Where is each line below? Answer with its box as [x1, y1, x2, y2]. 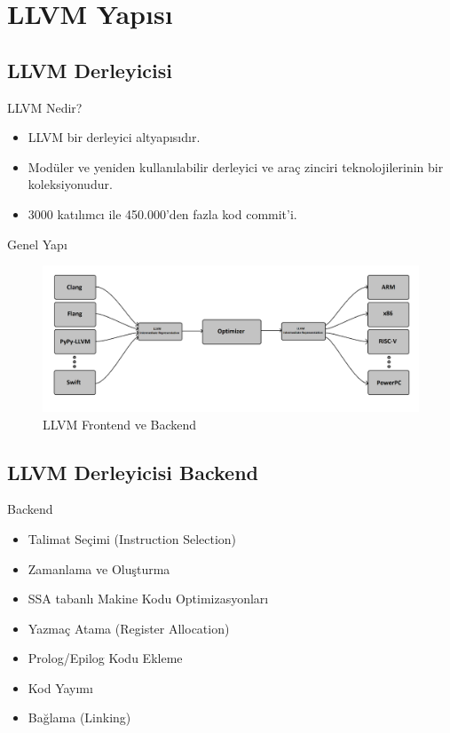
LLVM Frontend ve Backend [43, 414, 197, 433]
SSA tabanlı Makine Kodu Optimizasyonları [28, 589, 269, 608]
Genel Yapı [7, 234, 67, 253]
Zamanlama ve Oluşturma [28, 559, 170, 578]
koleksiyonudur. [28, 175, 113, 193]
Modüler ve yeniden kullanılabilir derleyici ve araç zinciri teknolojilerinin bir [28, 157, 444, 176]
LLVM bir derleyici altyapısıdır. [28, 128, 201, 146]
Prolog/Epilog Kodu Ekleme [28, 649, 183, 667]
